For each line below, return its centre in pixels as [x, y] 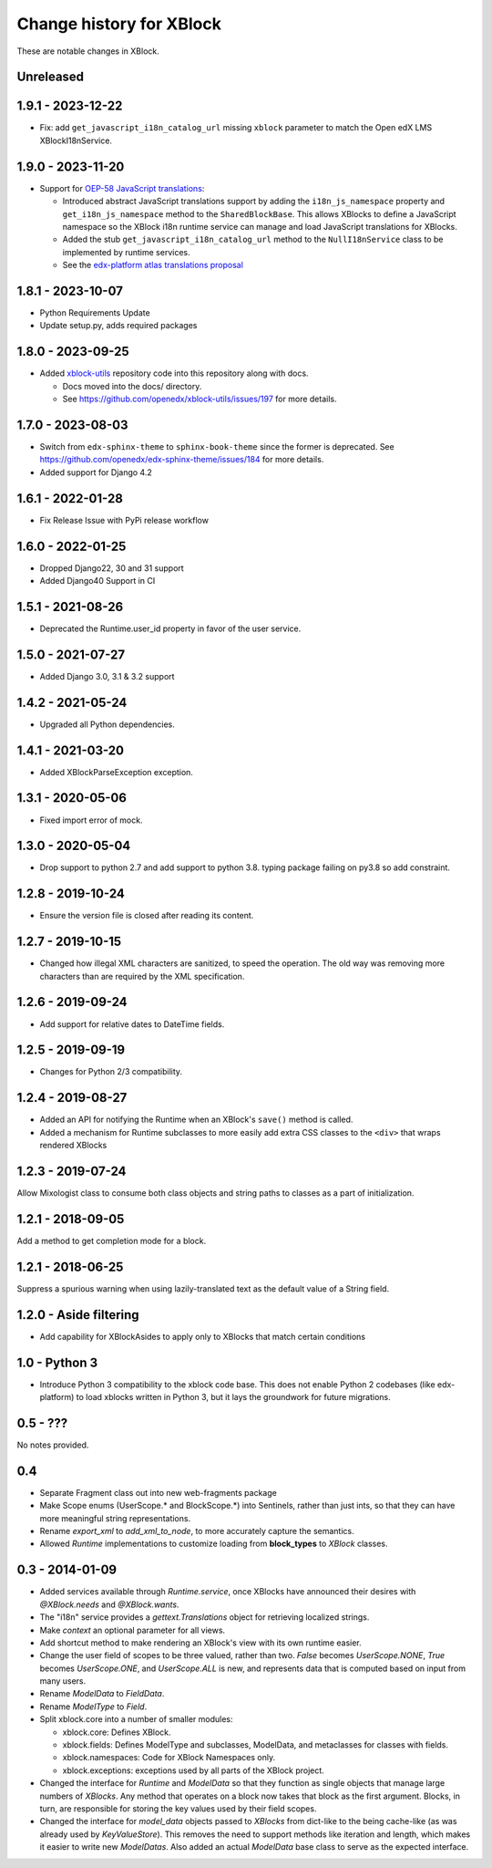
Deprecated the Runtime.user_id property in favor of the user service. [170, 628]
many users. [63, 1681]
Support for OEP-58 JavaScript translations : [122, 188]
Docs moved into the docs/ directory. [132, 386]
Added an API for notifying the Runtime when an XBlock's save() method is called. [196, 1120]
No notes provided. [53, 1445]
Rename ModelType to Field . [93, 1707]
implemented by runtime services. [126, 252]
